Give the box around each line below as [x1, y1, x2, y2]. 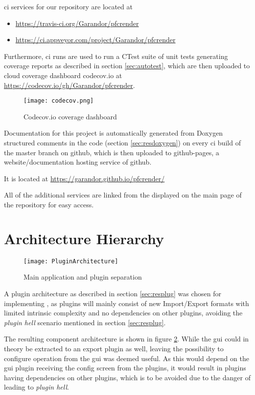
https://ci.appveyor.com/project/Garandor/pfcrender [15, 34, 176, 45]
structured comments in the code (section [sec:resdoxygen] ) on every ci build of [4, 138, 241, 147]
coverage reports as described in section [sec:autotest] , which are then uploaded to [4, 60, 250, 71]
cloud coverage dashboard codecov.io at [4, 70, 122, 80]
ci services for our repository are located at [4, 1, 133, 11]
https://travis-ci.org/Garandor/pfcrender [15, 18, 139, 28]
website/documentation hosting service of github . [4, 157, 152, 167]
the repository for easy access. [4, 199, 94, 209]
